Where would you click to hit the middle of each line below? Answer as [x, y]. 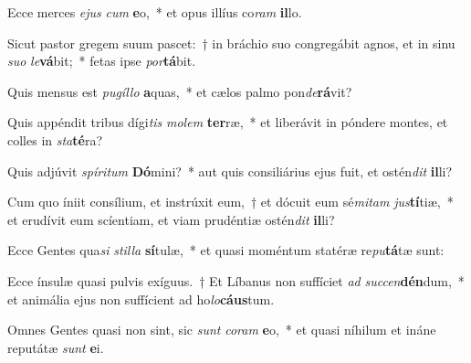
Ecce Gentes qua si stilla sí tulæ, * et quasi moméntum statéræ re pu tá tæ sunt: [226, 250]
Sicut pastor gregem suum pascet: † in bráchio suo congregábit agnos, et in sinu [231, 43]
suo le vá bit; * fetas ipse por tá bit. [102, 61]
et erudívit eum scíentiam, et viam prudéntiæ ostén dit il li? [171, 219]
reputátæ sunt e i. [56, 347]
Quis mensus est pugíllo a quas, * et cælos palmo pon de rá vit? [180, 91]
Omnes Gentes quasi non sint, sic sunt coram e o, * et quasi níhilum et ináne [222, 330]
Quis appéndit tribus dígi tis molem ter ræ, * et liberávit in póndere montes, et [228, 122]
